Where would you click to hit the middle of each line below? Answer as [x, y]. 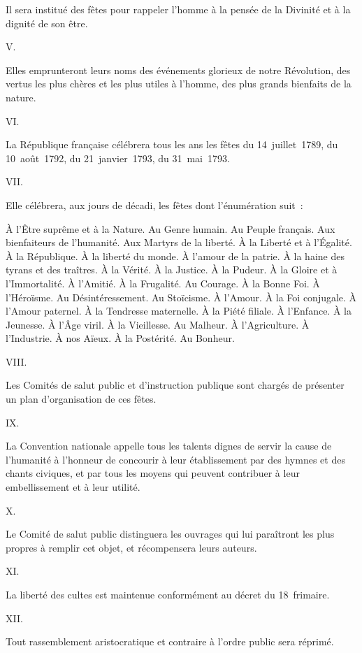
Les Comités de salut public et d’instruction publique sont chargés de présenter [175, 385]
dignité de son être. [47, 23]
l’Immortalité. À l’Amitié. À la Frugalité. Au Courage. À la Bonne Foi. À [163, 283]
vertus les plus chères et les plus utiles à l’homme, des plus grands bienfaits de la [179, 84]
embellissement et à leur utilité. [73, 487]
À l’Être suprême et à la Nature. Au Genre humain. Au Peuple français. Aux [171, 228]
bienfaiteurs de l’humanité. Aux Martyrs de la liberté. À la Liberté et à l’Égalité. [179, 242]
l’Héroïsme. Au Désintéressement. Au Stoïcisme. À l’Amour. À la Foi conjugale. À [181, 297]
